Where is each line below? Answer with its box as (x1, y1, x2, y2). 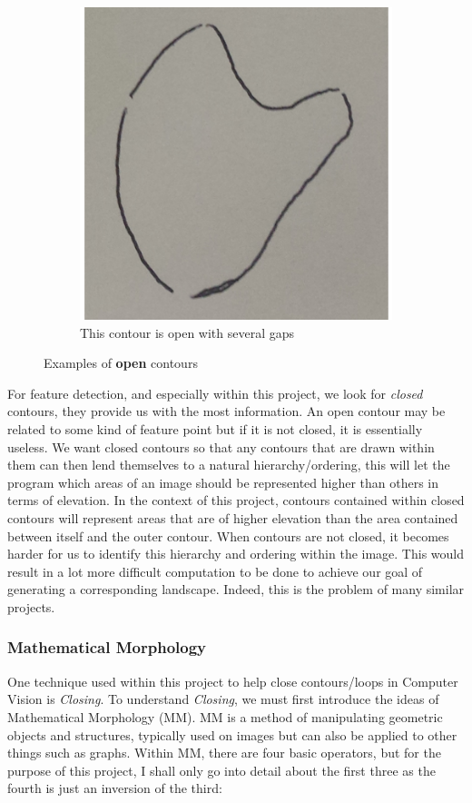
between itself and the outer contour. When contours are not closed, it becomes (7, 526, 449, 545)
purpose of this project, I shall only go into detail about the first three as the (7, 760, 436, 779)
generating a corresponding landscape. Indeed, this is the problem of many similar (7, 580, 465, 599)
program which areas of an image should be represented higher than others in (7, 472, 439, 491)
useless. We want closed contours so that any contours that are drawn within (7, 437, 435, 456)
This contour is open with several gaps (80, 322, 295, 342)
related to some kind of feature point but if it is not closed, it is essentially (7, 419, 423, 438)
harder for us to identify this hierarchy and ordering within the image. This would (7, 544, 465, 563)
